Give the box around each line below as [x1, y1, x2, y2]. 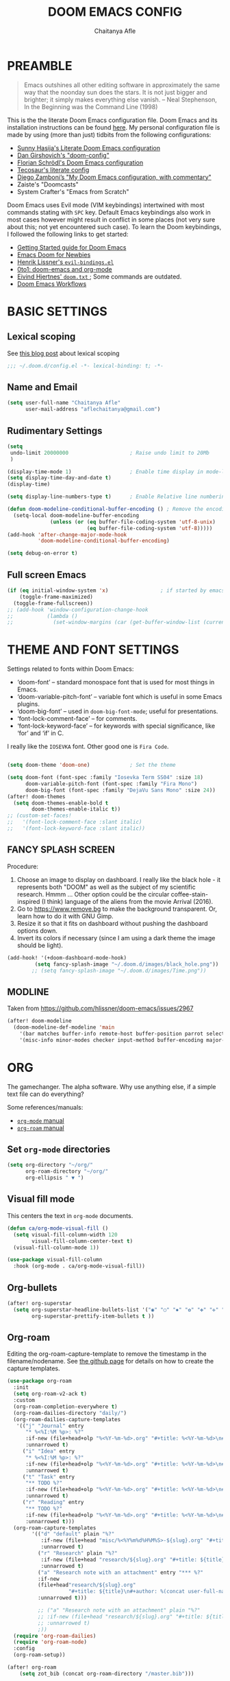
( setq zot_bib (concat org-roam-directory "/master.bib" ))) [19, 1670, 194, 1677]
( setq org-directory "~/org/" [7, 1162, 94, 1169]
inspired [16, 897, 40, 905]
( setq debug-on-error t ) [7, 550, 78, 557]
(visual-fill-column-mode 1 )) [13, 1244, 99, 1251]
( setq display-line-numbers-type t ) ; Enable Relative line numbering [7, 493, 228, 501]
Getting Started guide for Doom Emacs [16, 243, 127, 251]
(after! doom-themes [7, 793, 66, 800]
